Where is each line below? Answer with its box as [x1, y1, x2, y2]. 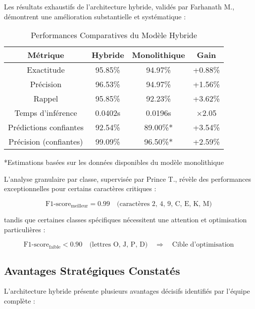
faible [49, 244, 61, 250]
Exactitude [27, 64, 65, 76]
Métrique [27, 49, 64, 61]
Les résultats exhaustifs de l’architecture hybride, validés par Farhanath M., [4, 1, 235, 11]
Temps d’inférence [14, 107, 77, 119]
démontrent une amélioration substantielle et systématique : [4, 11, 186, 21]
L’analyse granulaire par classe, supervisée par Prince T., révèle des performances [4, 173, 252, 184]
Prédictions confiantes [8, 121, 84, 133]
